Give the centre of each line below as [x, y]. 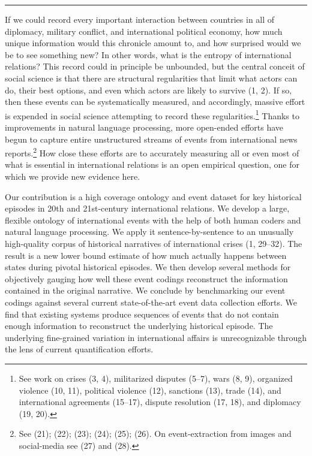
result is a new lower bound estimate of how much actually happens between [146, 255]
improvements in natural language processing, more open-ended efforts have [144, 127]
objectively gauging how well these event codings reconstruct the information [146, 278]
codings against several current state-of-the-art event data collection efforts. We [151, 302]
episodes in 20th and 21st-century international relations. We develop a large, [147, 208]
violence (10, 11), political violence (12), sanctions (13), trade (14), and [150, 390]
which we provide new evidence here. [73, 176]
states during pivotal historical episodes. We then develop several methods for [148, 267]
